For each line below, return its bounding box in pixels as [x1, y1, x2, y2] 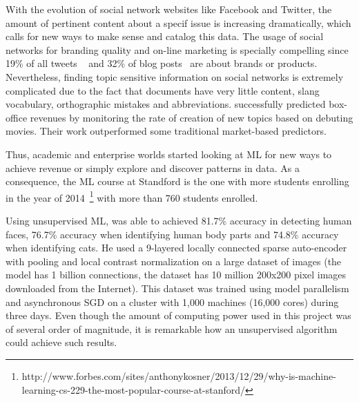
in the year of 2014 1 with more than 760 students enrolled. [6, 188, 258, 204]
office [6, 110, 28, 124]
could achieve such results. [6, 335, 117, 350]
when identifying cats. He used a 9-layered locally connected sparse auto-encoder [6, 240, 347, 255]
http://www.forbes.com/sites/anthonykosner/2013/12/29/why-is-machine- [21, 368, 336, 383]
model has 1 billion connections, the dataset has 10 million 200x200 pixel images [6, 267, 347, 282]
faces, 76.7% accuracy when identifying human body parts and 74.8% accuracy [6, 227, 339, 241]
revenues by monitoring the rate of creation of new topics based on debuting [30, 110, 353, 124]
